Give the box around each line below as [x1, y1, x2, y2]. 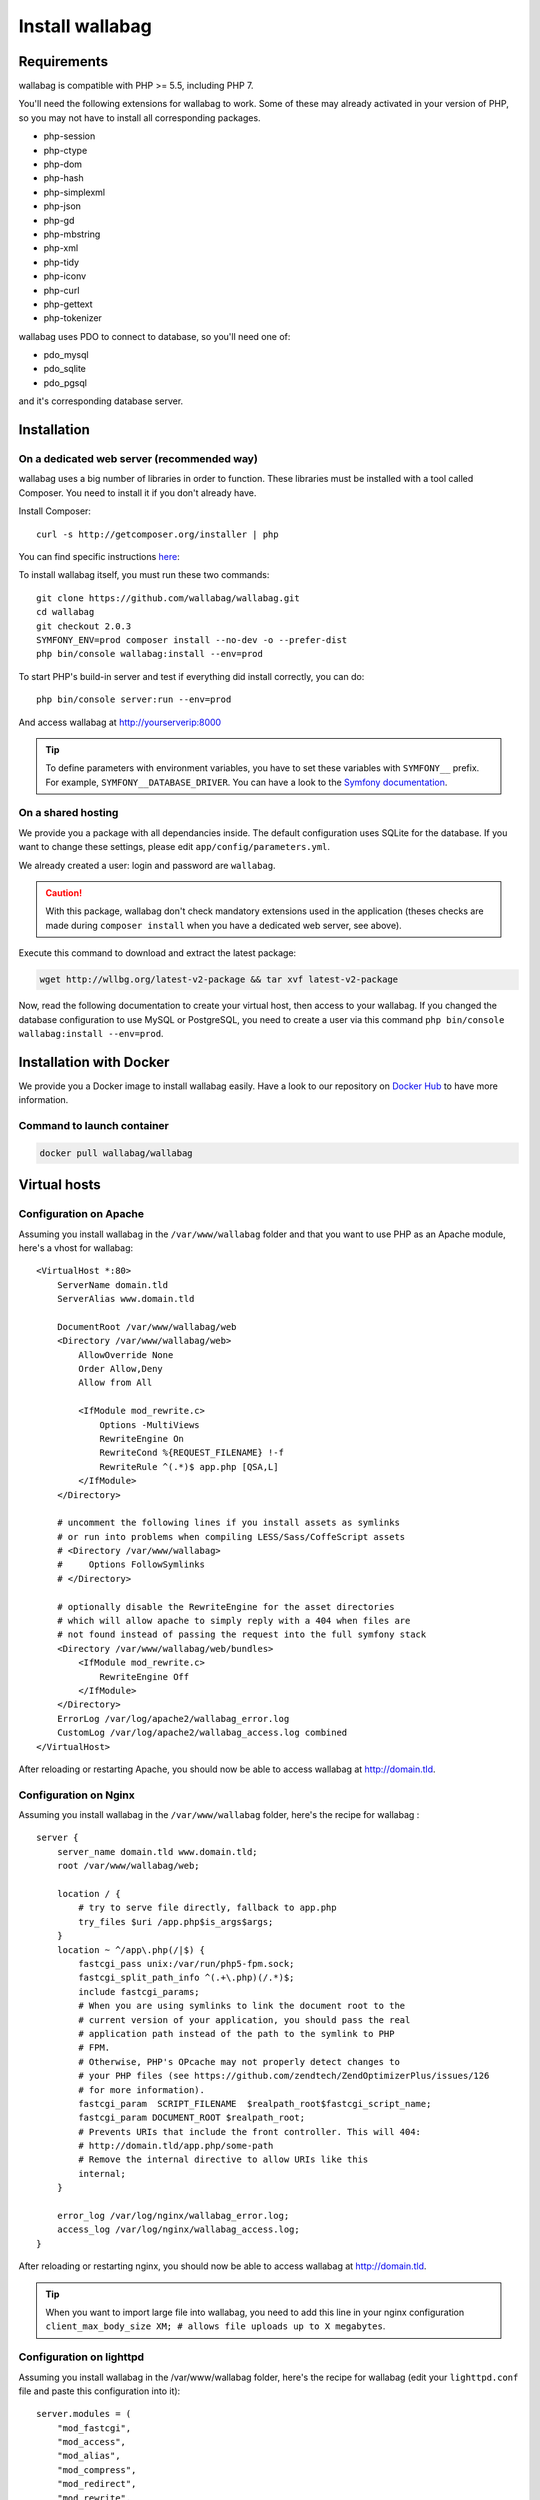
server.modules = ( [36, 2408, 132, 2420]
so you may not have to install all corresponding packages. [18, 111, 261, 124]
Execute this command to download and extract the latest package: [18, 947, 297, 959]
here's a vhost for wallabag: [18, 1241, 134, 1254]
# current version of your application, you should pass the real [78, 2014, 411, 2025]
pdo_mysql [43, 349, 89, 361]
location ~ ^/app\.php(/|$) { [56, 1944, 205, 1955]
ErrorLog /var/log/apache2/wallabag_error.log [56, 1713, 290, 1724]
